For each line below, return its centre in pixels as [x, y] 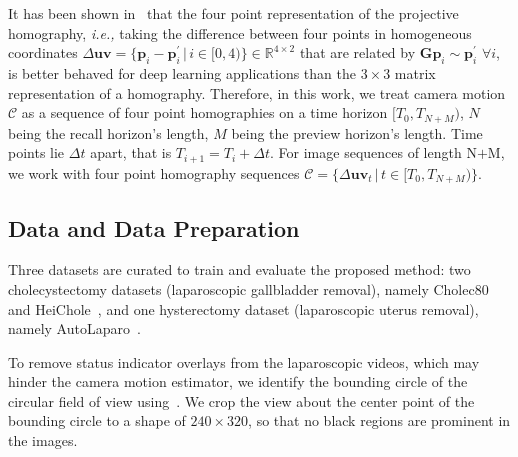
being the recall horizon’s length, [108, 132]
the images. [43, 440]
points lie [36, 152]
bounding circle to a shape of [97, 420]
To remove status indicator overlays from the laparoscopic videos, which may [244, 361]
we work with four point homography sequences [154, 172]
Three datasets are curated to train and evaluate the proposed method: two [239, 269]
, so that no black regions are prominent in [379, 420]
